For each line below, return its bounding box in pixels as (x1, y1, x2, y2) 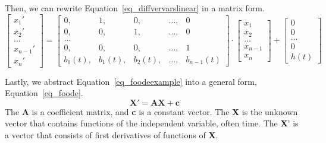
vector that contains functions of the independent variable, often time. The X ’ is (5, 117, 299, 129)
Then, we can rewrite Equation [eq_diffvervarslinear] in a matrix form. (5, 2, 265, 14)
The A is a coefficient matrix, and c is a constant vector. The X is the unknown (5, 105, 298, 117)
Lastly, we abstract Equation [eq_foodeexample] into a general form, (5, 75, 257, 87)
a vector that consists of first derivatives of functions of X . (5, 128, 218, 141)
